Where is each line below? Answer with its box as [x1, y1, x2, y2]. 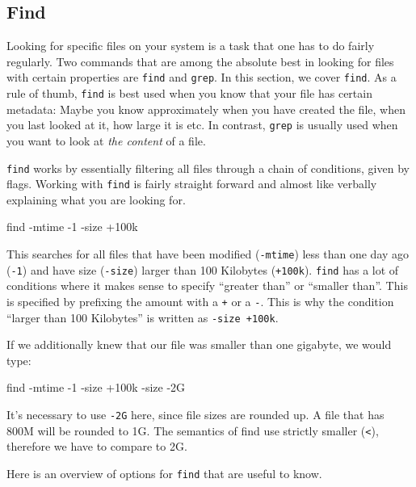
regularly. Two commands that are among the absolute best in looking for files [6, 52, 394, 69]
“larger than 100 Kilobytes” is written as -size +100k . [6, 309, 279, 325]
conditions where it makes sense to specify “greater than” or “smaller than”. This [6, 277, 408, 294]
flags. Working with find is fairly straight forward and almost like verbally [6, 175, 377, 192]
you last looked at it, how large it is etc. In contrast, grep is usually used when [6, 116, 398, 133]
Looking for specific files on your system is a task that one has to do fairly [6, 37, 375, 54]
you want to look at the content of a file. [6, 132, 206, 149]
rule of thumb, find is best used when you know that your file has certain [6, 85, 372, 102]
